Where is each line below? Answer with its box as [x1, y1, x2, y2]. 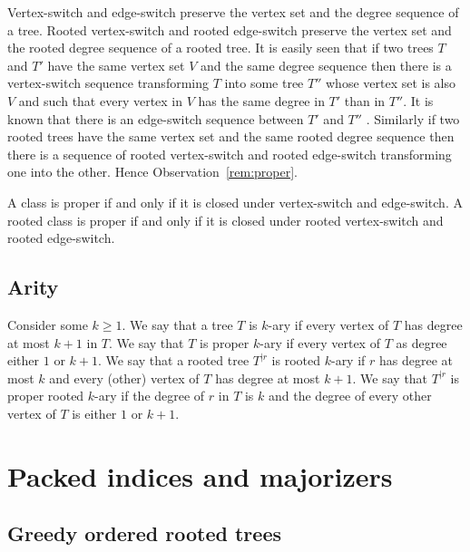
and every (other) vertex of [49, 368, 200, 387]
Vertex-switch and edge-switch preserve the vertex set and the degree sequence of [7, 3, 459, 21]
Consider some [7, 315, 88, 334]
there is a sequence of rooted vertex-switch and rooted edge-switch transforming [7, 144, 452, 163]
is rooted [271, 351, 320, 370]
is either [72, 403, 117, 422]
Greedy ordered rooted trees [7, 519, 281, 547]
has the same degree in [198, 91, 325, 110]
